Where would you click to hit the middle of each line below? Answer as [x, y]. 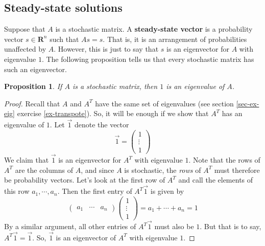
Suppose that [25, 29]
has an [232, 113]
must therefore [237, 170]
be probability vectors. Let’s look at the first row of [85, 180]
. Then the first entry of [95, 191]
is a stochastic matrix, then [115, 86]
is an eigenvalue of [195, 86]
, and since [98, 170]
